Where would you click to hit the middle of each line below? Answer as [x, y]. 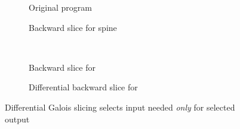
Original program [60, 7]
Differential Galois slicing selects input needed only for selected [120, 107]
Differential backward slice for [83, 87]
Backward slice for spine [73, 27]
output [17, 119]
